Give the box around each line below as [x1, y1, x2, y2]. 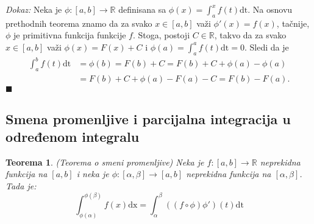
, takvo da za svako [214, 29, 287, 41]
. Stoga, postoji [132, 29, 190, 41]
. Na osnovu [248, 3, 293, 15]
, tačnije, [276, 16, 310, 29]
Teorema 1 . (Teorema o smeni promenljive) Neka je [5, 155, 204, 168]
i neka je [76, 167, 109, 180]
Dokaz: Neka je [5, 3, 62, 15]
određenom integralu [5, 127, 140, 145]
